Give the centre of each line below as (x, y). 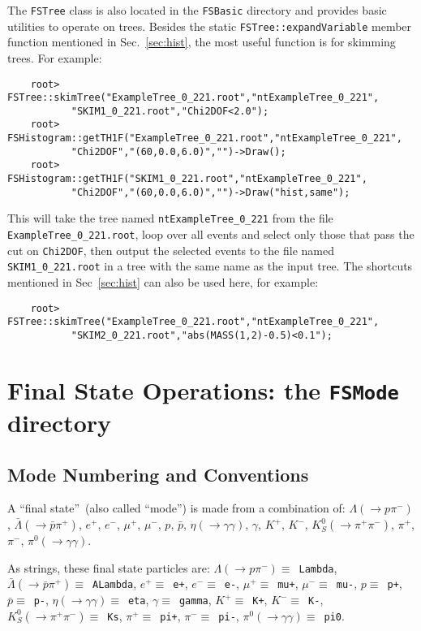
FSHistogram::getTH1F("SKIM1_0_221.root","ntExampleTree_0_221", (187, 179)
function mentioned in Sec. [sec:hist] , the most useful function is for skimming (202, 42)
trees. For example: (55, 57)
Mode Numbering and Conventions (158, 474)
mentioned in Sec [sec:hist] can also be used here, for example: (163, 282)
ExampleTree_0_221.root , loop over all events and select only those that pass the (211, 234)
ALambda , (115, 583)
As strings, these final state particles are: (109, 567)
